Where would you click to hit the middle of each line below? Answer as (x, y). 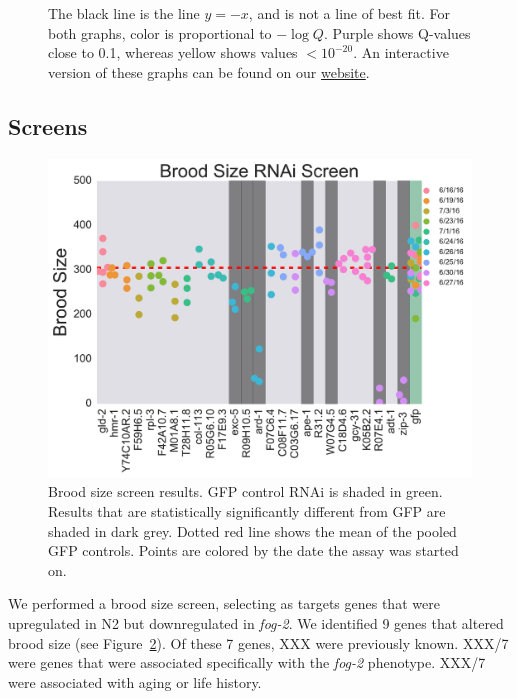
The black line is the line (124, 13)
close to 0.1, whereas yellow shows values (173, 52)
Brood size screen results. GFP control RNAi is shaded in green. (245, 491)
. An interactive (401, 52)
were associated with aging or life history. (135, 681)
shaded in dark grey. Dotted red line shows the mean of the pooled (252, 530)
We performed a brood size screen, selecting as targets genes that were (224, 603)
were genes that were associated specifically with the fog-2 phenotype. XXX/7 (247, 662)
